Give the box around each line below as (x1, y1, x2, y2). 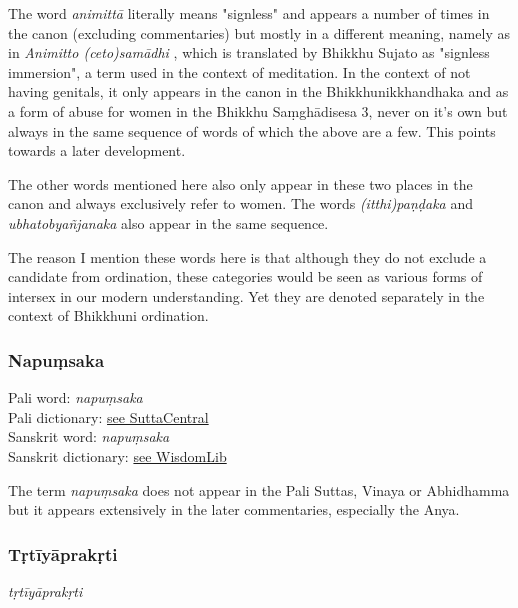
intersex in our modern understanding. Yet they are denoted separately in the (8, 285, 485, 306)
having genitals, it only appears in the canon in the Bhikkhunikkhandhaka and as (8, 81, 509, 102)
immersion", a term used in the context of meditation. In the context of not (8, 61, 471, 82)
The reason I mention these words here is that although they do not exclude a (8, 246, 487, 267)
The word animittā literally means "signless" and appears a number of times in (8, 3, 490, 23)
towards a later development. (8, 140, 186, 161)
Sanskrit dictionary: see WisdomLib (8, 445, 227, 466)
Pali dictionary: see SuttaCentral (8, 406, 209, 427)
